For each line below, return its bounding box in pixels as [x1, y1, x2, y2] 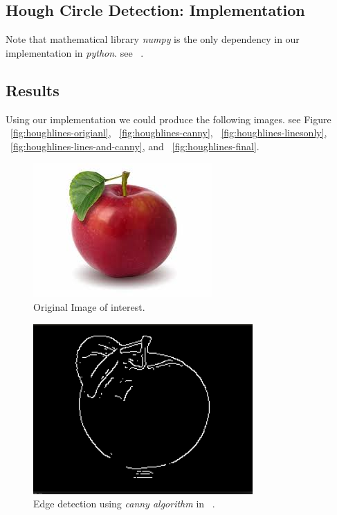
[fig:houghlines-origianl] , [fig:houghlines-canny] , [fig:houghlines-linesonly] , [10, 125, 327, 140]
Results [6, 79, 60, 100]
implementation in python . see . [6, 45, 144, 60]
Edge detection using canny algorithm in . [33, 496, 215, 511]
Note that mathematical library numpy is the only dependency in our [6, 32, 300, 46]
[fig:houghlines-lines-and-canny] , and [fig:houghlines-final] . [10, 138, 259, 153]
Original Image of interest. [33, 299, 145, 314]
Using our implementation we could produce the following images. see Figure [6, 111, 331, 126]
